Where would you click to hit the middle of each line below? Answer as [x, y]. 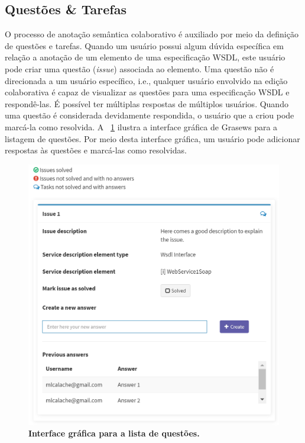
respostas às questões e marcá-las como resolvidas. [96, 150]
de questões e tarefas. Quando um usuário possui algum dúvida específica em [144, 45]
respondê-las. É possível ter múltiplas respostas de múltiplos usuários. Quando [147, 103]
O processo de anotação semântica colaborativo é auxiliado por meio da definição [152, 34]
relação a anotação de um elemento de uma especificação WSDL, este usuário [145, 57]
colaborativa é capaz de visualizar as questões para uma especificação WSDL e [147, 92]
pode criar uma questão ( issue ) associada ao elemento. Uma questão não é [139, 68]
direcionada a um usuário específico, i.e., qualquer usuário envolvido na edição [146, 80]
